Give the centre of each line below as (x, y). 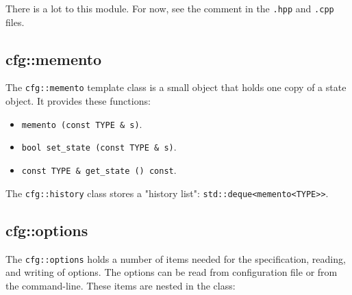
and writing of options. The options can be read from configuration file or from (172, 272)
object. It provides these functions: (78, 101)
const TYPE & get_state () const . (99, 170)
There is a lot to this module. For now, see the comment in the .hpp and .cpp (170, 8)
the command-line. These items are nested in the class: (121, 285)
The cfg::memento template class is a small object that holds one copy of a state (176, 87)
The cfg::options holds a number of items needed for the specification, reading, (176, 258)
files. (15, 22)
